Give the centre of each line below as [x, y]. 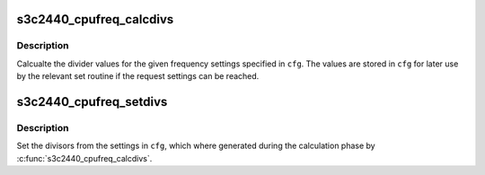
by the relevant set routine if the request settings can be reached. [138, 76]
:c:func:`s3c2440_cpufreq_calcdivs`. [84, 158]
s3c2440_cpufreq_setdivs [92, 102]
